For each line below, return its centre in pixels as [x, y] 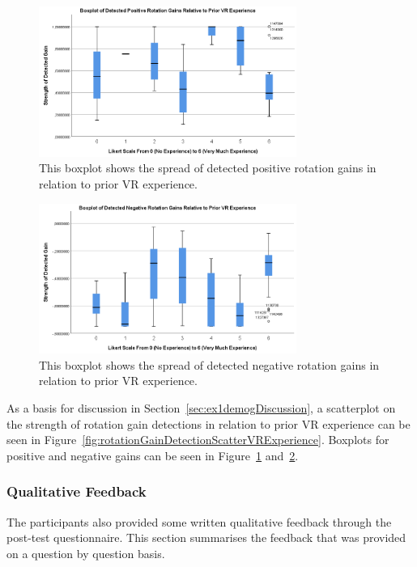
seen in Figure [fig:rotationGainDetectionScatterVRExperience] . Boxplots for [198, 440]
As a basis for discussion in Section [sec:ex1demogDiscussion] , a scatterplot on [201, 408]
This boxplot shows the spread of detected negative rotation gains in [209, 364]
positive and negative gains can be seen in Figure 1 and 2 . [153, 455]
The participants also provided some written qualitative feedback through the [199, 521]
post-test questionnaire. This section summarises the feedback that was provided [206, 537]
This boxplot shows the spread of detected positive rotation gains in [208, 168]
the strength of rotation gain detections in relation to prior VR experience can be [208, 423]
